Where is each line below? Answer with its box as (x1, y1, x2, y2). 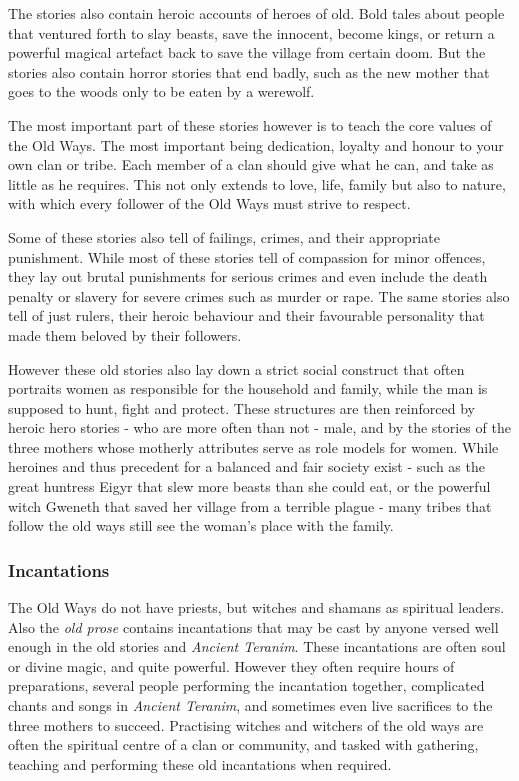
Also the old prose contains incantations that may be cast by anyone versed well (8, 616, 499, 637)
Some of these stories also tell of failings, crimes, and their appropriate (8, 226, 440, 247)
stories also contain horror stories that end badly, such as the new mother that (8, 61, 490, 82)
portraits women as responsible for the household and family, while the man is (8, 378, 488, 399)
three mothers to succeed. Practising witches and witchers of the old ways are (8, 714, 484, 735)
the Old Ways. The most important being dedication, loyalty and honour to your (8, 134, 504, 155)
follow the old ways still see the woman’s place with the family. (8, 515, 394, 536)
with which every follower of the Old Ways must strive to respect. (8, 193, 411, 214)
